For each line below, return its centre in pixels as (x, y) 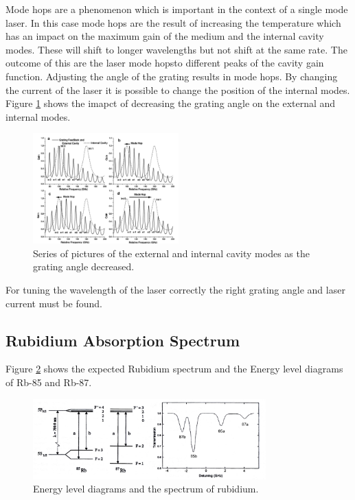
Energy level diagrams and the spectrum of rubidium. (146, 489)
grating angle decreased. (84, 266)
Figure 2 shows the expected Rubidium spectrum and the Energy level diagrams (174, 369)
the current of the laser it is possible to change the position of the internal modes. (178, 90)
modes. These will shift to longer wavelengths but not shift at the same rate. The (176, 49)
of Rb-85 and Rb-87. (49, 382)
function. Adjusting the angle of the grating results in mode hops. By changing (172, 76)
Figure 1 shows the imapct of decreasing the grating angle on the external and (171, 103)
